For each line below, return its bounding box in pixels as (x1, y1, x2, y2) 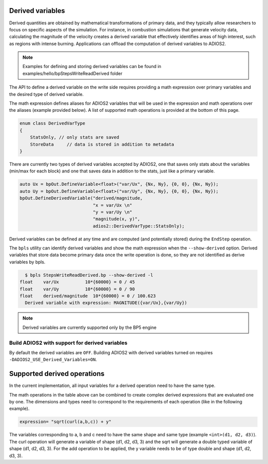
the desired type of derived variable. (9, 91, 84, 97)
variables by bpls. (9, 259, 46, 265)
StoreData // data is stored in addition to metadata (30, 142, 174, 147)
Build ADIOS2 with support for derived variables (9, 339, 128, 346)
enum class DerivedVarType (19, 121, 85, 126)
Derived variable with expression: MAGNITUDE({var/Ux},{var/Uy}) (25, 300, 188, 306)
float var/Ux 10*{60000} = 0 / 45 (19, 279, 135, 285)
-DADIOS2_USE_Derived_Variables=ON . (9, 357, 97, 363)
